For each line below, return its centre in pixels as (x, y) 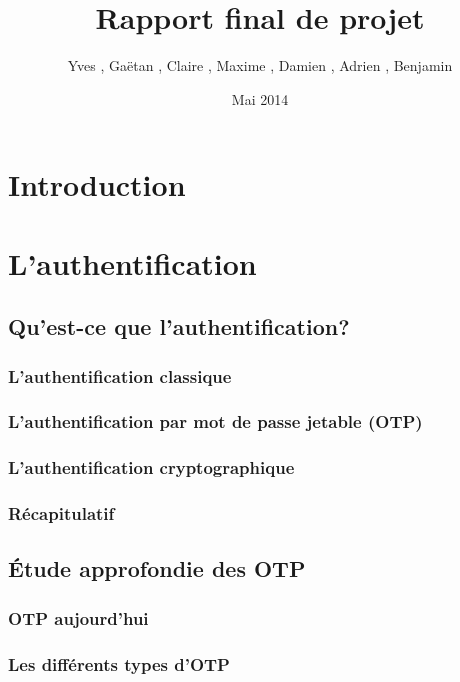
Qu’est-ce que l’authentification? (179, 326)
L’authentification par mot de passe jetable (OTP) (215, 421)
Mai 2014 (260, 98)
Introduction (97, 184)
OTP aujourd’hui (78, 617)
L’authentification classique (120, 375)
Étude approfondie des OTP (157, 568)
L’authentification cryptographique (151, 467)
